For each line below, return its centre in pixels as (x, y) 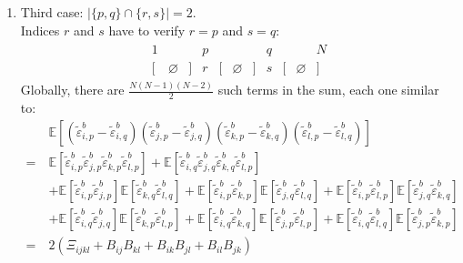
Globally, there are (72, 90)
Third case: (52, 12)
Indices (40, 30)
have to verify (147, 30)
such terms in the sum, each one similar (328, 90)
